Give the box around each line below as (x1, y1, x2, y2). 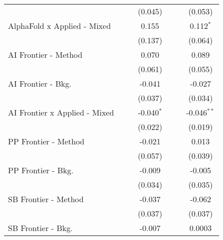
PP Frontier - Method (8, 135, 85, 147)
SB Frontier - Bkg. (8, 222, 73, 234)
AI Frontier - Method (8, 49, 83, 60)
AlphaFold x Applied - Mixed (8, 20, 111, 31)
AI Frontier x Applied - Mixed (8, 107, 114, 118)
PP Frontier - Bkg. (8, 164, 74, 176)
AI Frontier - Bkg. (8, 78, 72, 89)
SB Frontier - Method (8, 193, 84, 205)
